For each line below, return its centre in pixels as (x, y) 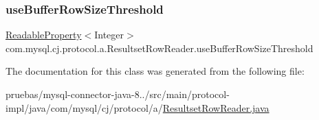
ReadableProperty (44, 35)
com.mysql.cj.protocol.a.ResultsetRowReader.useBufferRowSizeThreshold (159, 48)
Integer (109, 35)
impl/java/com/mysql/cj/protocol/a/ (84, 107)
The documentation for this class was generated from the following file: (155, 71)
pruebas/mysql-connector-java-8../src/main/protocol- (118, 94)
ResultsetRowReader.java (216, 107)
